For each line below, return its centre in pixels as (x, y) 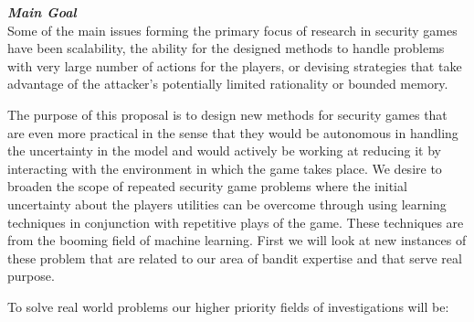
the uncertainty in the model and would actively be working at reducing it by (224, 150)
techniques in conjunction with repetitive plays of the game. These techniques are (236, 222)
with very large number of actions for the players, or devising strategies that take (235, 65)
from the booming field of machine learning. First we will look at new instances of (237, 240)
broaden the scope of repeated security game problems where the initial (207, 186)
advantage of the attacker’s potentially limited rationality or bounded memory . (228, 84)
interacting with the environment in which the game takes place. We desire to (225, 168)
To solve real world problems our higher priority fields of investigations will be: (228, 306)
